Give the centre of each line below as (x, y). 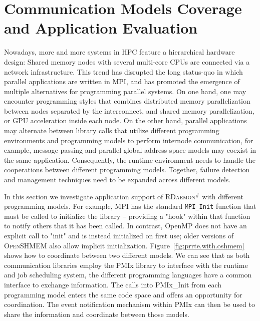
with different (223, 196)
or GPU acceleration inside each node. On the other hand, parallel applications (125, 120)
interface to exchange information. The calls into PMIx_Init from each (113, 285)
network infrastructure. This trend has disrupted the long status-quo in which (123, 71)
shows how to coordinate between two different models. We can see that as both (127, 255)
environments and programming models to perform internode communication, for (129, 140)
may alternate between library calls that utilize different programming (112, 130)
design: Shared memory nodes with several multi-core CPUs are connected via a (127, 61)
